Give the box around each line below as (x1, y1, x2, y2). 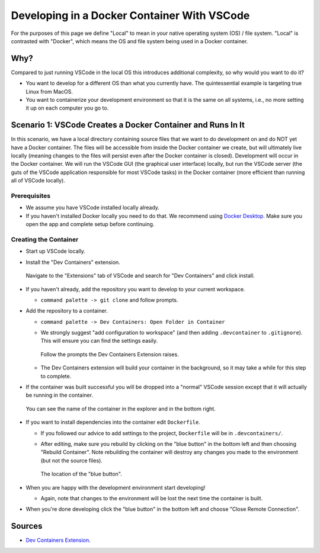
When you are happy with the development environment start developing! (25, 484, 206, 491)
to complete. (40, 372, 72, 380)
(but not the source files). (40, 456, 103, 464)
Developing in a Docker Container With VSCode (11, 9, 250, 22)
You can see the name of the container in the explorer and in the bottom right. (25, 405, 216, 412)
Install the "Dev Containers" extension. (25, 258, 121, 266)
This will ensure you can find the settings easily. (40, 337, 158, 345)
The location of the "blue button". (40, 471, 123, 478)
